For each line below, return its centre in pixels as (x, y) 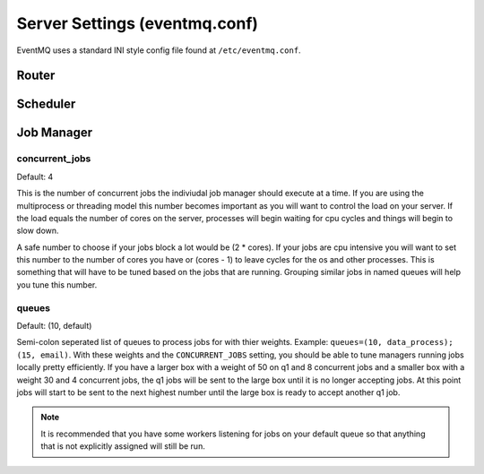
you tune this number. (57, 284)
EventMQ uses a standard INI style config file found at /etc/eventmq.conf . (159, 50)
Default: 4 (35, 177)
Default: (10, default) (54, 326)
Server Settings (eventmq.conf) (138, 23)
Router (36, 76)
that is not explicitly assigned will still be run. (123, 446)
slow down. (38, 231)
